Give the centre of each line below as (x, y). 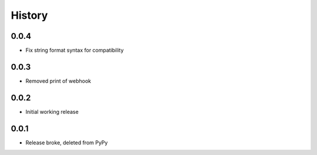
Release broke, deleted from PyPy (67, 142)
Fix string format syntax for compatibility (75, 50)
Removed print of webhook (58, 81)
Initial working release (52, 112)
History (29, 15)
